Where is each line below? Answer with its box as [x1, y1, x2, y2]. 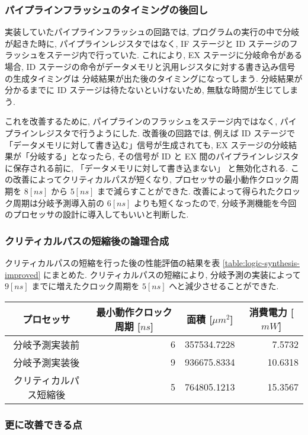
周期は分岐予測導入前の [12, 196, 104, 209]
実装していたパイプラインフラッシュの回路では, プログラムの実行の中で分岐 [5, 25, 300, 38]
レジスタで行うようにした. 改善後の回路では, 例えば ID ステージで [37, 126, 295, 139]
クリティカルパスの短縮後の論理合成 [5, 233, 169, 248]
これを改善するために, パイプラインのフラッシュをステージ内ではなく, [5, 115, 278, 127]
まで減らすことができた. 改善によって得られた [97, 184, 276, 197]
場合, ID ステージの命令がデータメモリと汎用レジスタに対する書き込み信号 [5, 60, 296, 72]
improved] [5, 268, 41, 280]
